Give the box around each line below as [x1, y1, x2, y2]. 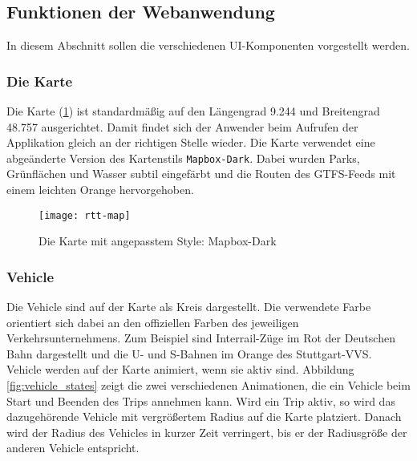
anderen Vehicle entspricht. [6, 439, 140, 456]
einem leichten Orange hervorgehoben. [6, 181, 194, 198]
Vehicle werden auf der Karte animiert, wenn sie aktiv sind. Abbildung [6, 361, 354, 378]
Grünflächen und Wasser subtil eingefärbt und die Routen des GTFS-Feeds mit [6, 165, 396, 182]
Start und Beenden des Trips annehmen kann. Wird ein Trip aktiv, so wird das [6, 392, 395, 409]
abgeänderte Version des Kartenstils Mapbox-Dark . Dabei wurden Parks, [6, 149, 360, 166]
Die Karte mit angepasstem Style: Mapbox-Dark [38, 233, 277, 249]
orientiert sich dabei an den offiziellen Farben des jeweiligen [6, 313, 299, 330]
